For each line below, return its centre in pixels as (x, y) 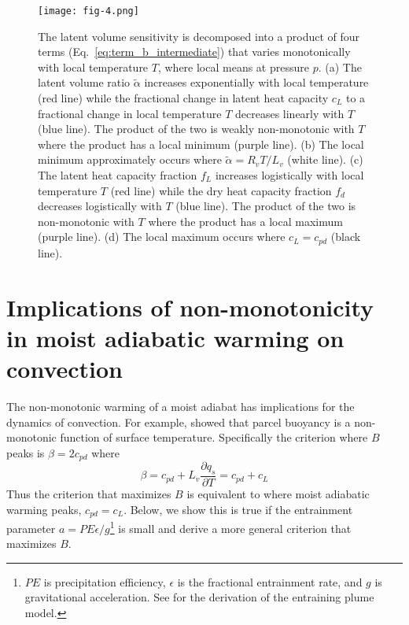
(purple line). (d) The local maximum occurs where (162, 237)
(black (346, 237)
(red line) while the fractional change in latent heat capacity (183, 98)
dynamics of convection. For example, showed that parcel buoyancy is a (179, 422)
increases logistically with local (289, 175)
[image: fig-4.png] (88, 11)
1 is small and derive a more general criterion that (230, 527)
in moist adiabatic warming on (175, 337)
